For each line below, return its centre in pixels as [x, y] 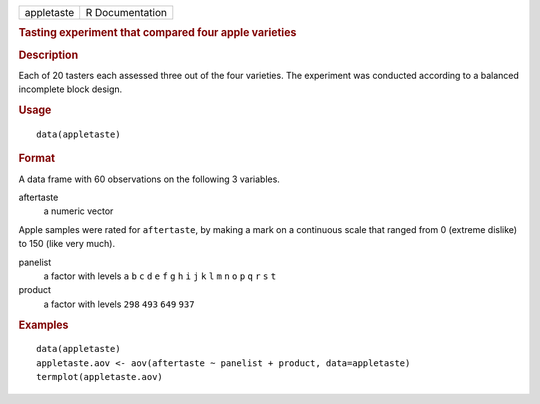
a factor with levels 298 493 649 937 [119, 304]
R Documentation [126, 12]
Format [36, 158]
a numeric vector [78, 211]
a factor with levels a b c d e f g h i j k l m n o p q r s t [160, 276]
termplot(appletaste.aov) [100, 377]
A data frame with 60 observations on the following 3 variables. [149, 179]
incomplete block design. [70, 89]
